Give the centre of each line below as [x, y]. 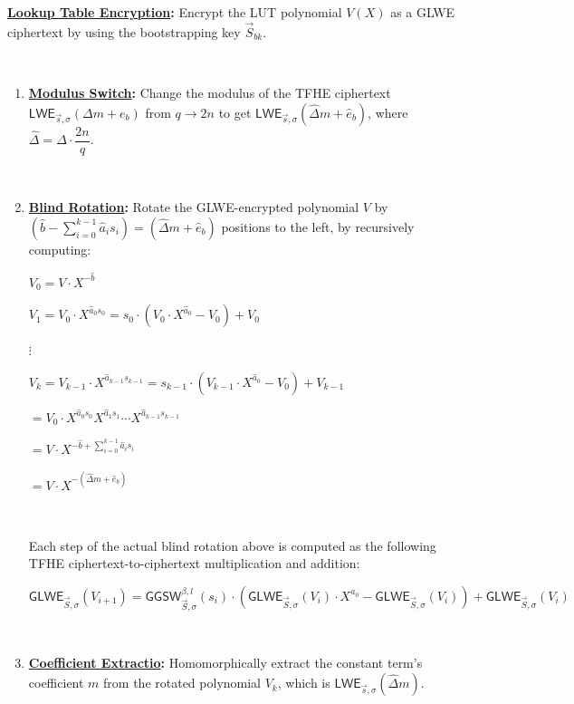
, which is [304, 683]
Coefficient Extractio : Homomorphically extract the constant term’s [225, 663]
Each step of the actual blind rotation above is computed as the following [232, 545]
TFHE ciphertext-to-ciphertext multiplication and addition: [194, 563]
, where [388, 112]
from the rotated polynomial [182, 683]
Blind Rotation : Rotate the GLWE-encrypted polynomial [194, 207]
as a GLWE [423, 12]
